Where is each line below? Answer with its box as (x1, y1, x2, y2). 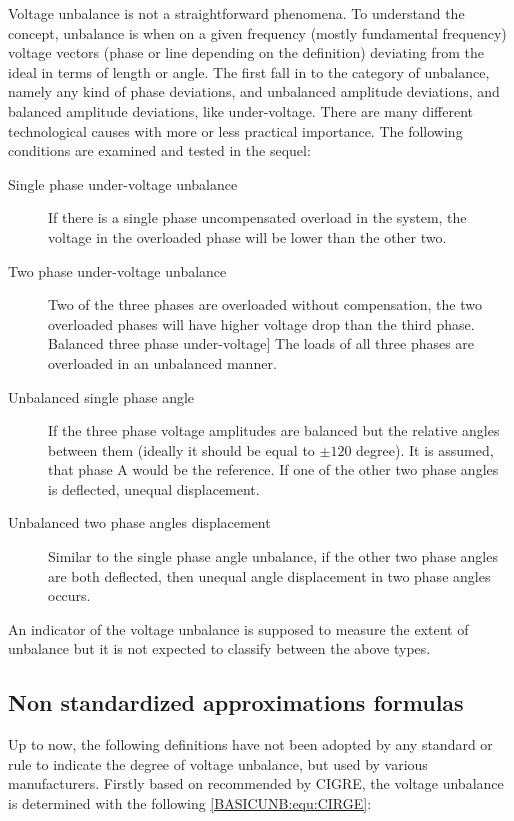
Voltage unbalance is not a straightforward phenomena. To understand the (8, 3, 465, 23)
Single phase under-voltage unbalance (8, 173, 238, 194)
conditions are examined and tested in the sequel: (8, 140, 311, 161)
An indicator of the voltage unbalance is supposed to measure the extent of (8, 618, 469, 639)
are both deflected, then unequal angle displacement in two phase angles (48, 565, 491, 586)
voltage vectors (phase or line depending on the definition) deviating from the (8, 42, 484, 63)
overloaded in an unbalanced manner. (48, 352, 277, 373)
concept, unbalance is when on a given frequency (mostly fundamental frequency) (8, 22, 507, 43)
